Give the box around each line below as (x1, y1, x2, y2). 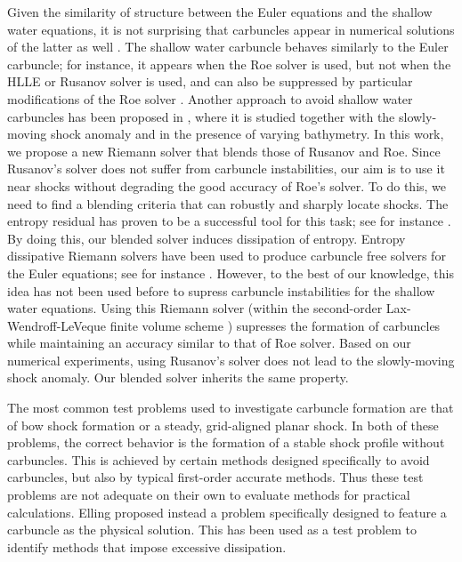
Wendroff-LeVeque (7, 316, 107, 334)
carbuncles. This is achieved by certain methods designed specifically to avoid (7, 450, 430, 469)
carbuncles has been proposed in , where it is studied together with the (7, 107, 395, 125)
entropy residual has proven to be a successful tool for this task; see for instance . (7, 212, 451, 230)
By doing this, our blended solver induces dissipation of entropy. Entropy (7, 229, 406, 247)
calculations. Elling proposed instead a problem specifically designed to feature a (7, 502, 447, 521)
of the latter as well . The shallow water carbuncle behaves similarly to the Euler (7, 37, 449, 56)
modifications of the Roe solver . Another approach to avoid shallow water (7, 89, 413, 108)
